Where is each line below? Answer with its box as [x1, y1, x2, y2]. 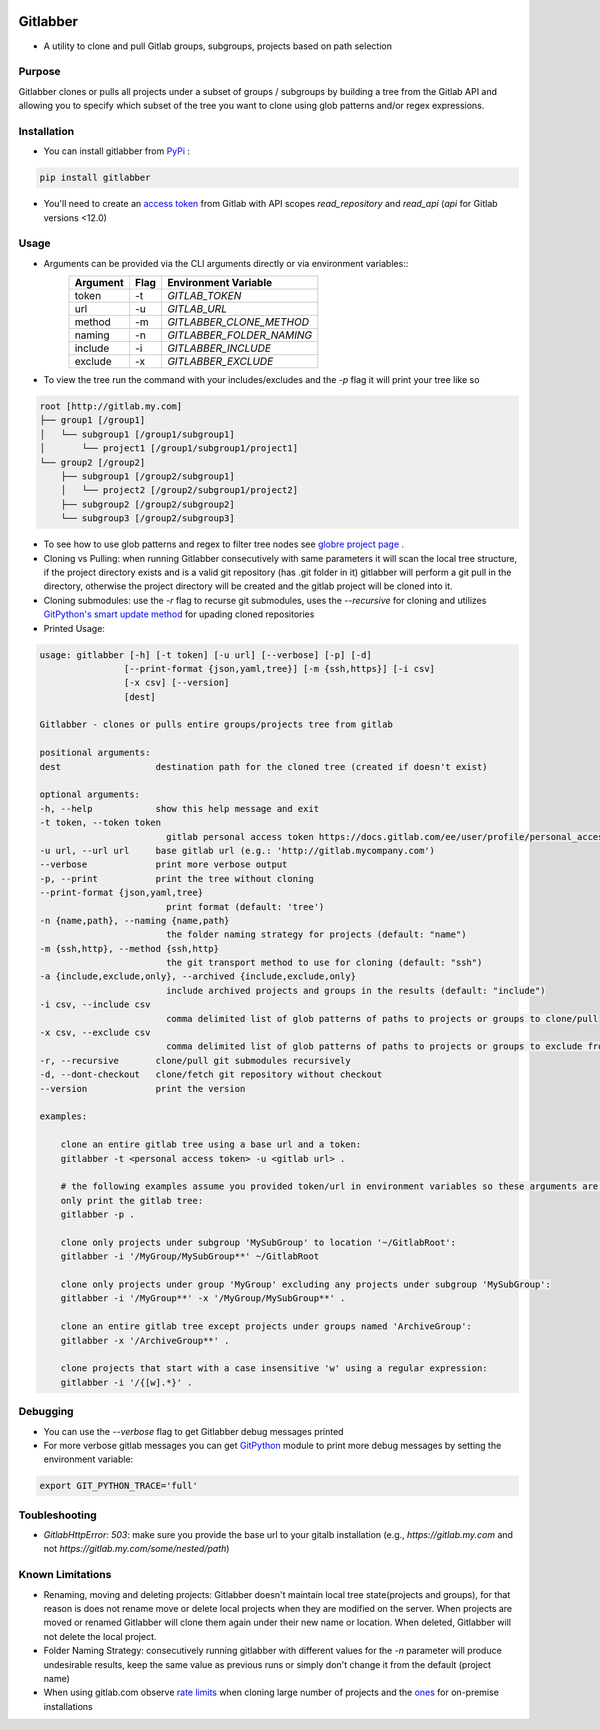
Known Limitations [18, 1568, 112, 1582]
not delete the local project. [43, 1630, 157, 1642]
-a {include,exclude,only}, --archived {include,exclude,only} [39, 971, 357, 982]
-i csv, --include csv [39, 999, 151, 1010]
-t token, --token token [39, 817, 162, 829]
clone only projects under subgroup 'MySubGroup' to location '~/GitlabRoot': [60, 1236, 457, 1248]
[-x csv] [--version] [123, 677, 230, 689]
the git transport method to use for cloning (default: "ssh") [165, 957, 483, 969]
